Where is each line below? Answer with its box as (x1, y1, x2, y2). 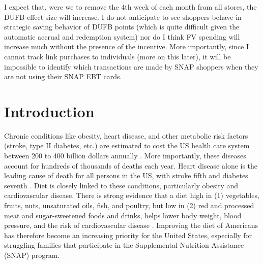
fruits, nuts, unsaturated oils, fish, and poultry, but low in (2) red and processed (4, 200, 254, 211)
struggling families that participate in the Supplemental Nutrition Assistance (4, 240, 244, 250)
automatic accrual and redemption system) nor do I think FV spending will (4, 31, 240, 42)
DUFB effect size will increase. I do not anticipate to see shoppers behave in (4, 11, 242, 22)
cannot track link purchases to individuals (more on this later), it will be (4, 51, 231, 61)
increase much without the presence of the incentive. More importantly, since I (4, 41, 249, 52)
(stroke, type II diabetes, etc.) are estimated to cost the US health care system (4, 140, 250, 151)
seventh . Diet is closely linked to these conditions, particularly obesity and (4, 180, 239, 190)
